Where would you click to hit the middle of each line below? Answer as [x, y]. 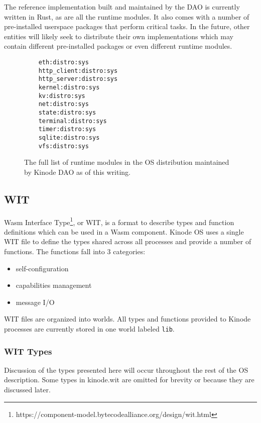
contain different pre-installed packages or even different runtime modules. [118, 46]
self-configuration [42, 268]
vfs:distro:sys [63, 146]
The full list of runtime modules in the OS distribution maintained [127, 162]
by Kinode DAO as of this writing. [77, 172]
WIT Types [28, 351]
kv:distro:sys [62, 96]
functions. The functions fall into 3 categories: [75, 251]
